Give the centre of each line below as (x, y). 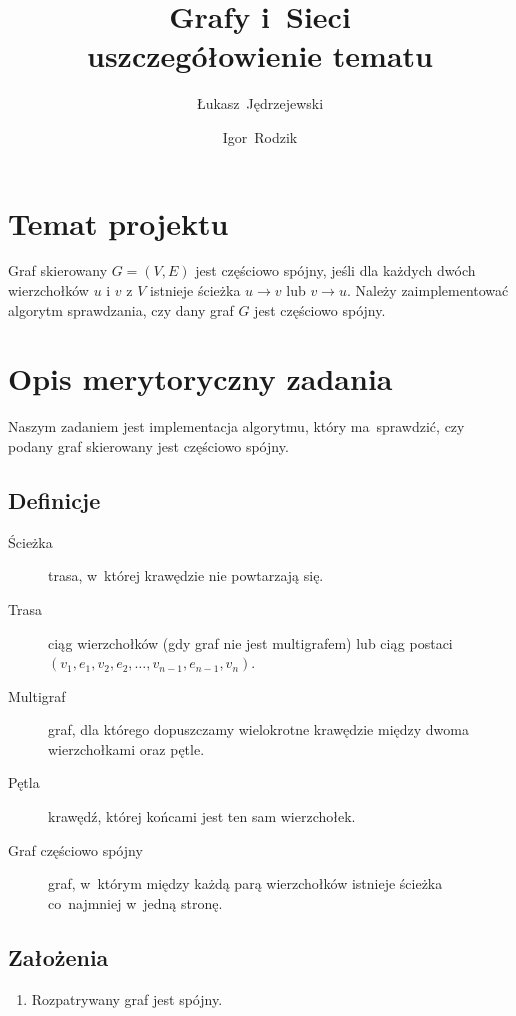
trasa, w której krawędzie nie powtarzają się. (186, 575)
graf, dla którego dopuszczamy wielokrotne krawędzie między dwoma (258, 729)
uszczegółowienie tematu (260, 55)
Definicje (54, 499)
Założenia (58, 956)
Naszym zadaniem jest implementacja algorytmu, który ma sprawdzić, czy (236, 426)
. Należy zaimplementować (427, 290)
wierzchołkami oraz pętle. (126, 748)
